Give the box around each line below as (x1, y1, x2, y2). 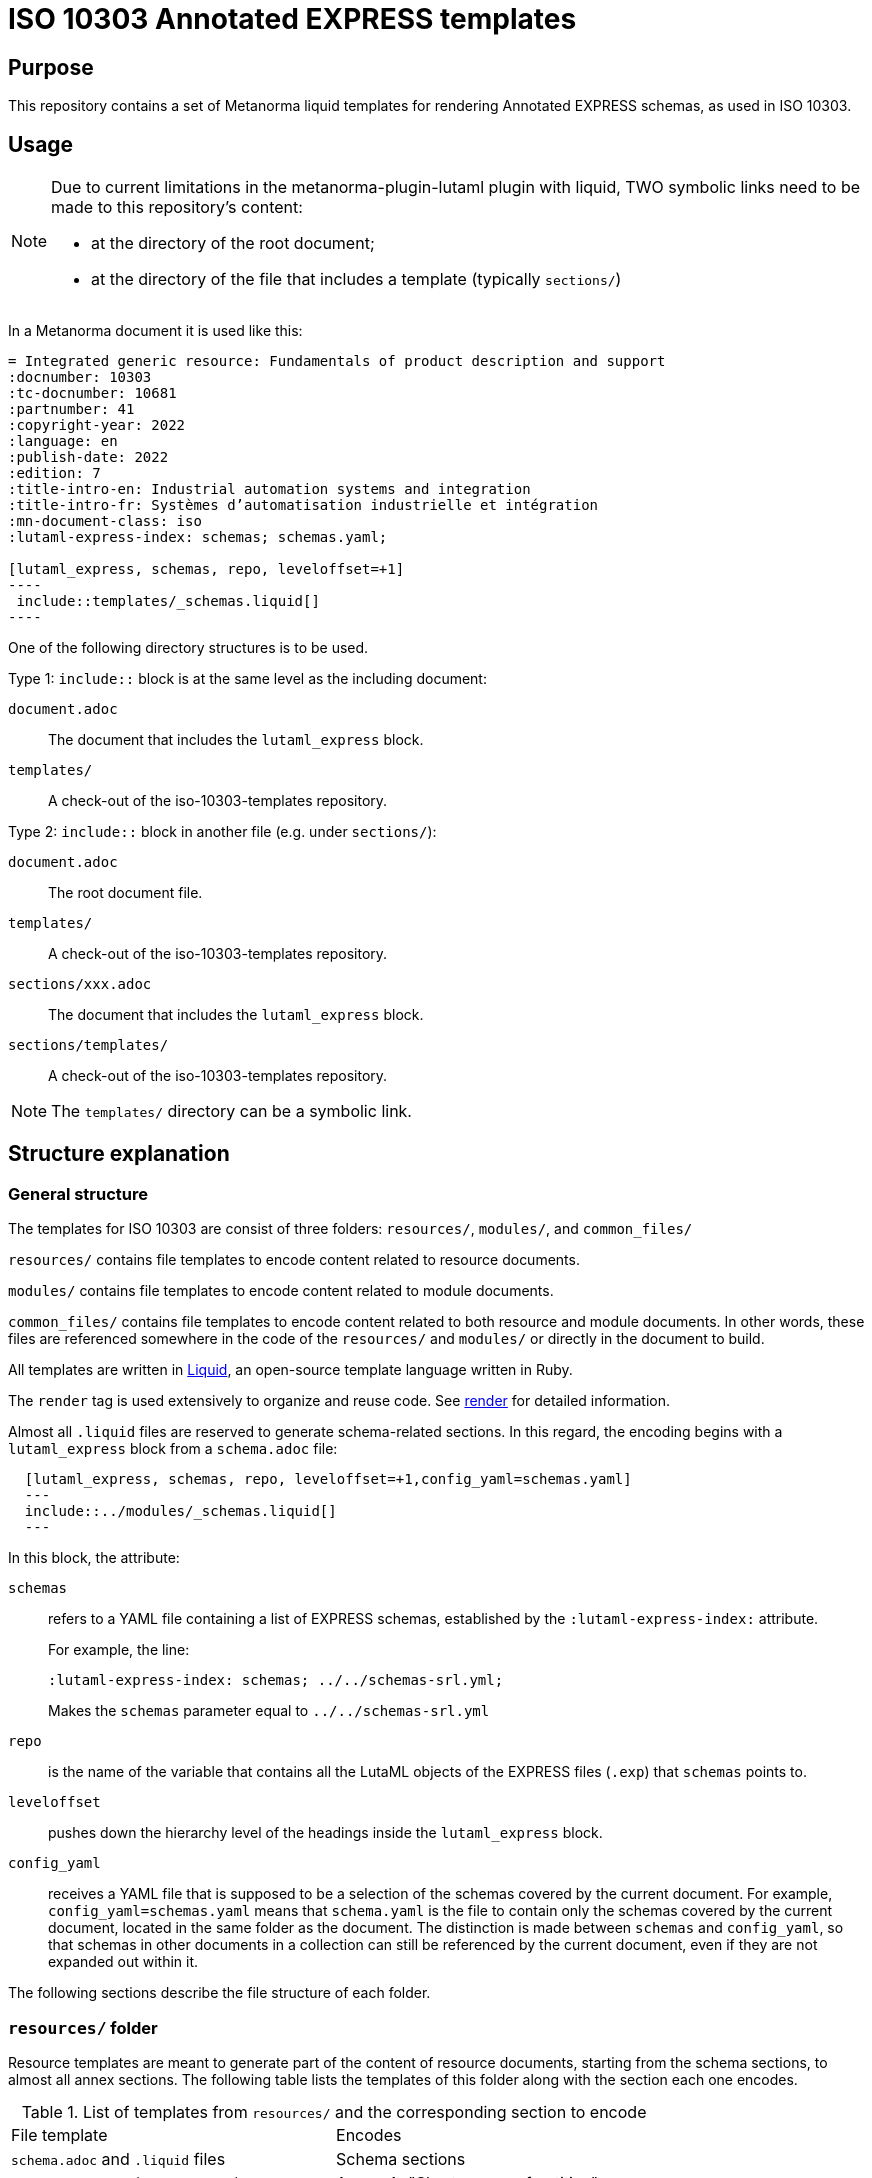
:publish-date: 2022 (8, 449, 169, 466)
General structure (8, 1183, 149, 1204)
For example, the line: (48, 1641, 190, 1659)
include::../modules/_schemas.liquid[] (24, 1503, 337, 1520)
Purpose (8, 54, 94, 80)
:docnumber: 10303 (8, 369, 152, 386)
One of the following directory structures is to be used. (8, 639, 369, 657)
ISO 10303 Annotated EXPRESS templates (8, 2, 577, 36)
